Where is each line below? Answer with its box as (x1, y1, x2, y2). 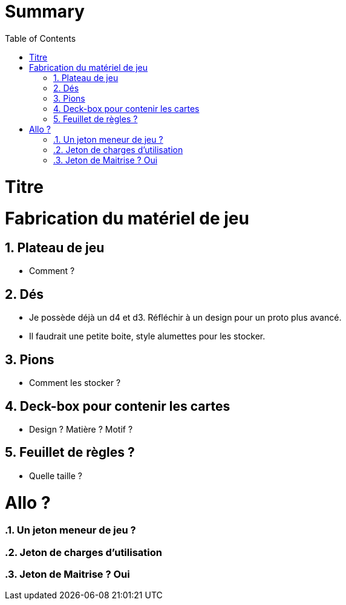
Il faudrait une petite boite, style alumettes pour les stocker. (29, 331, 266, 342)
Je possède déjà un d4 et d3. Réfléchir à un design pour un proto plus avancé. (29, 312, 342, 323)
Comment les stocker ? (29, 378, 121, 388)
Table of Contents (5, 33, 76, 44)
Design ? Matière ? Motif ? (29, 423, 133, 434)
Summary (5, 1, 85, 22)
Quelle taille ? (29, 470, 82, 481)
